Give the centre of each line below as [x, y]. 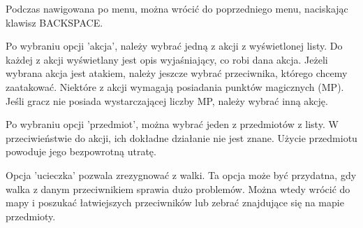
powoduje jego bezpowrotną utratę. [81, 151]
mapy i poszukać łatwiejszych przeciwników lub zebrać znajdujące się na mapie [175, 202]
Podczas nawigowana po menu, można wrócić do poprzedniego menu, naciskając [177, 8]
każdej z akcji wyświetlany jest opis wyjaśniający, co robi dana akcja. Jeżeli [167, 59]
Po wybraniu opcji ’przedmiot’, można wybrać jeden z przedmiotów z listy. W [172, 124]
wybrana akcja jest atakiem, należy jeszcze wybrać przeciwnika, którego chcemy [177, 73]
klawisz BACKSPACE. [54, 22]
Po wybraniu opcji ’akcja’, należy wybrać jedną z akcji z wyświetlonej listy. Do [174, 46]
